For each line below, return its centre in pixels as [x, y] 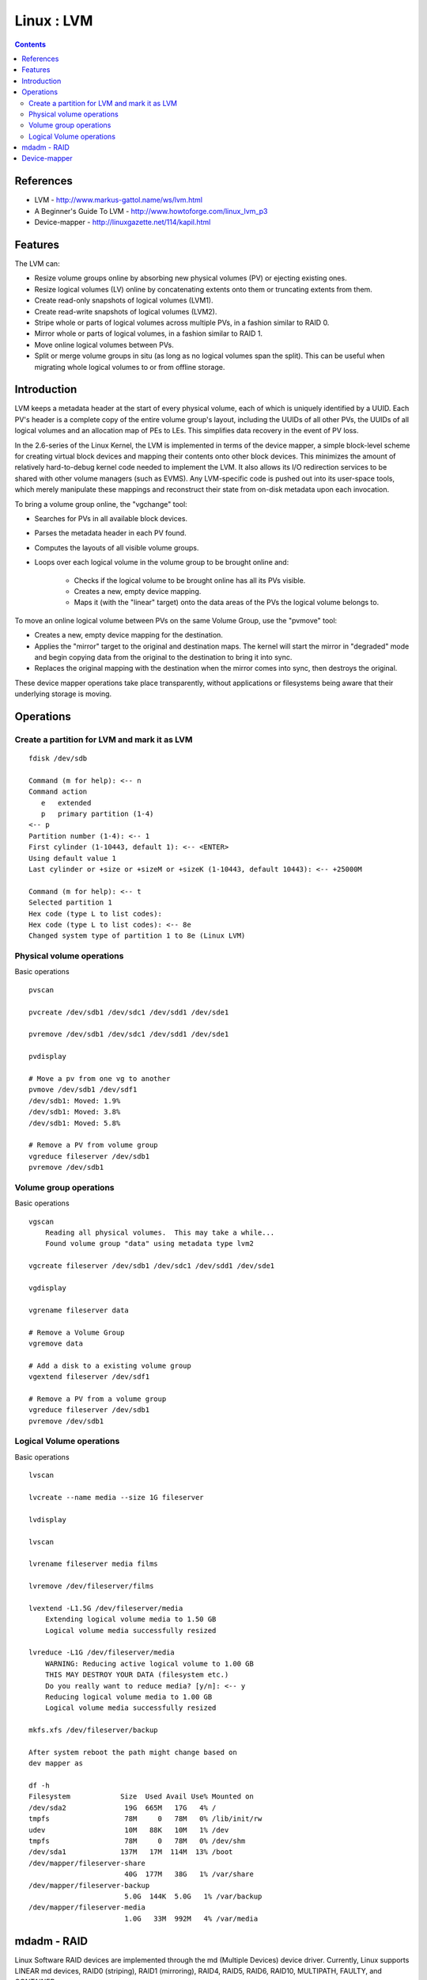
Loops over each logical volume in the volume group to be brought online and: [162, 562]
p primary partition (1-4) [97, 813]
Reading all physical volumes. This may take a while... [160, 1232]
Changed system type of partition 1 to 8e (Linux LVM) [137, 936]
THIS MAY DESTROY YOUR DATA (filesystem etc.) [137, 1675]
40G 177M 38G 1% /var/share [189, 1874]
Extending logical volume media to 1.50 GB [130, 1619]
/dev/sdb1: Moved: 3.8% [75, 1112]
